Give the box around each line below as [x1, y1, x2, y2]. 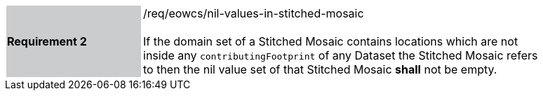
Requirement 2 [7, 34, 87, 48]
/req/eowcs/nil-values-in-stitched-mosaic [143, 6, 364, 20]
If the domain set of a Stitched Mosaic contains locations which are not [143, 34, 518, 48]
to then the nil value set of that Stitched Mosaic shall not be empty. [143, 62, 497, 76]
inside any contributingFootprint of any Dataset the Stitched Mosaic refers [143, 48, 538, 62]
